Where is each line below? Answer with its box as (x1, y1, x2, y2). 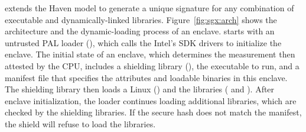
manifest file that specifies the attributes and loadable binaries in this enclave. (5, 71, 288, 83)
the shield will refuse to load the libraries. (5, 117, 156, 130)
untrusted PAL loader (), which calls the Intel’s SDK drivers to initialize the (5, 36, 282, 49)
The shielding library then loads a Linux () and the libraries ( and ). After (5, 83, 275, 95)
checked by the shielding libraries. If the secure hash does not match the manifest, (5, 106, 302, 118)
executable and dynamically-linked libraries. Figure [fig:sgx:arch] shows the (5, 13, 277, 25)
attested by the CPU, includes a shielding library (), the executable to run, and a (5, 59, 300, 72)
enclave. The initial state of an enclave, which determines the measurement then (5, 48, 295, 60)
